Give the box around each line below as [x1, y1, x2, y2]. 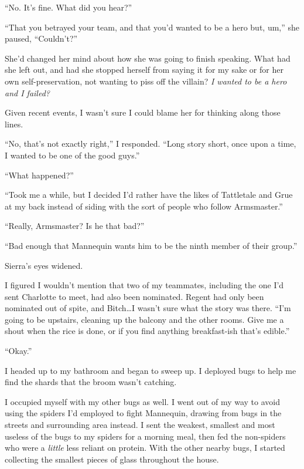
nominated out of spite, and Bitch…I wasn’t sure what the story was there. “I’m [5, 302, 291, 314]
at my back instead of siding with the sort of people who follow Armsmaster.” [5, 200, 283, 212]
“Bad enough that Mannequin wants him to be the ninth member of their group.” [5, 239, 298, 251]
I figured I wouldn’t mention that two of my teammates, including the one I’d [5, 279, 284, 291]
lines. [5, 117, 23, 130]
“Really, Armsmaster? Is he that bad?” [5, 220, 145, 232]
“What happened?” [5, 168, 74, 181]
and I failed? [5, 86, 50, 99]
